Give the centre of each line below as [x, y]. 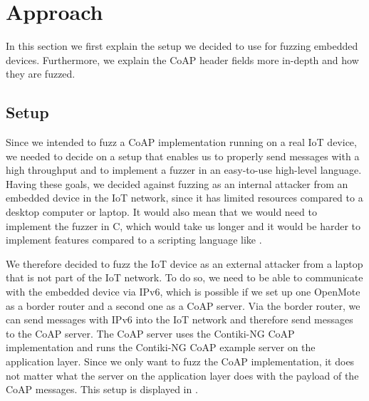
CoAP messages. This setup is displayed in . [102, 389]
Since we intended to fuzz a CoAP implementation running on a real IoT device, [181, 142]
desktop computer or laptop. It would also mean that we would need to [161, 212]
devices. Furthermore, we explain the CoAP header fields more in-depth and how [182, 59]
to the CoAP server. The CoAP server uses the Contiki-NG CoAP [150, 333]
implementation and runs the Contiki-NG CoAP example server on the [161, 347]
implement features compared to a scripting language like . [134, 240]
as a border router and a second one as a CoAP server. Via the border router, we [183, 305]
